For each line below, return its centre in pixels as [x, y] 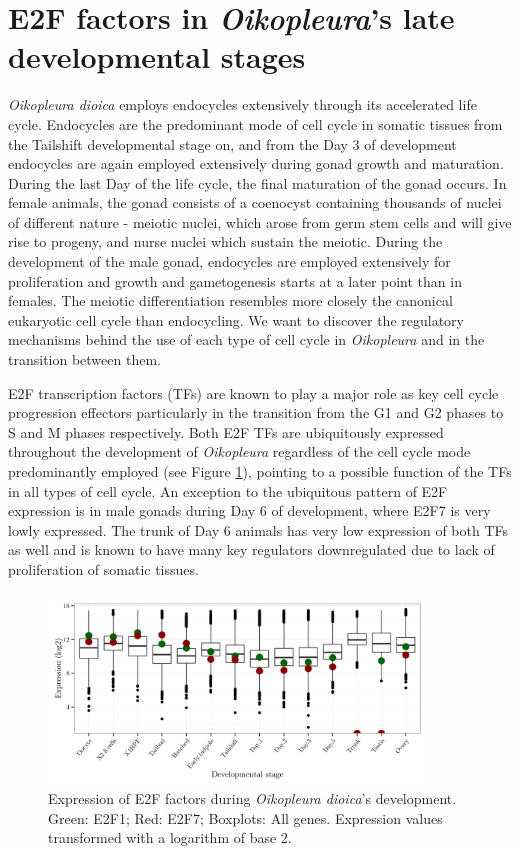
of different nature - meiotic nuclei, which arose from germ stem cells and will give [260, 221]
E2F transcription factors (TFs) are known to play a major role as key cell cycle [253, 392]
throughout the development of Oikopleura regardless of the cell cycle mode [239, 451]
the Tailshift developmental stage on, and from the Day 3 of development [232, 143]
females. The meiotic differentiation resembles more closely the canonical [230, 300]
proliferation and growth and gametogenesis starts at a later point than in [235, 280]
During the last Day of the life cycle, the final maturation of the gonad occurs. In [257, 182]
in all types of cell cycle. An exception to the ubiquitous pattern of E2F [228, 490]
